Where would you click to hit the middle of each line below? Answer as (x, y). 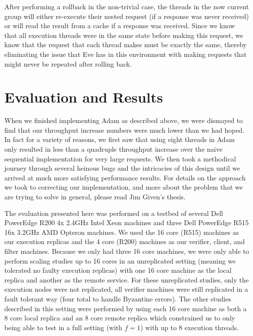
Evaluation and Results (84, 97)
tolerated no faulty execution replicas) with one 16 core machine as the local (118, 270)
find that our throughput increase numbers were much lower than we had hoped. (125, 130)
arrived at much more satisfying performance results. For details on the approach (125, 177)
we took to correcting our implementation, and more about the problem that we (124, 187)
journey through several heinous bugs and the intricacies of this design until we (122, 168)
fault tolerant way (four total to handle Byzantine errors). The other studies (118, 298)
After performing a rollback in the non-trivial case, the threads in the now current (127, 6)
